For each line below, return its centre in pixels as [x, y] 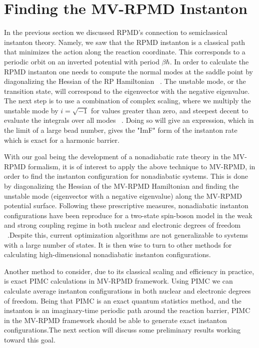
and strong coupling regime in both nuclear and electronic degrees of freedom [122, 225]
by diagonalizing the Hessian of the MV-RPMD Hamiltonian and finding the [121, 186]
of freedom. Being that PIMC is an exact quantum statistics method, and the [123, 300]
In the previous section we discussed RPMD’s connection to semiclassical [116, 32]
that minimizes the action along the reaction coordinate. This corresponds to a [125, 52]
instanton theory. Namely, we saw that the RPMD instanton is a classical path [125, 42]
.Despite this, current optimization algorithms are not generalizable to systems [128, 235]
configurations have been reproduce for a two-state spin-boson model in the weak [128, 215]
